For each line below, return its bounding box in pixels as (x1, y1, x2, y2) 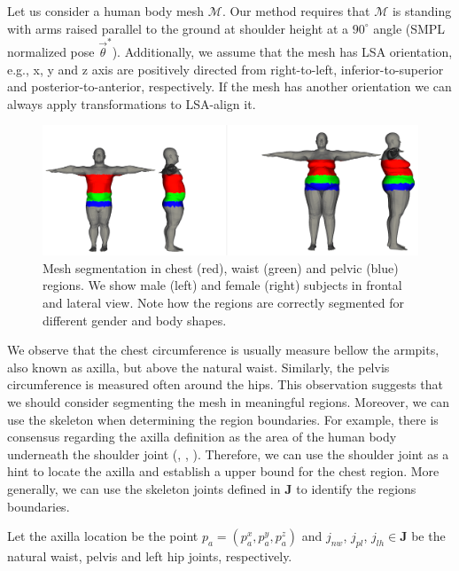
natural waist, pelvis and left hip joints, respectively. (7, 546, 292, 565)
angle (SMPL (373, 19, 446, 37)
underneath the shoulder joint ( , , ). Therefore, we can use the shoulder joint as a (7, 444, 449, 463)
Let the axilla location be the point (7, 527, 198, 545)
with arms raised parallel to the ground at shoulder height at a (7, 19, 349, 37)
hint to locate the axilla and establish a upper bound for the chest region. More (7, 462, 440, 481)
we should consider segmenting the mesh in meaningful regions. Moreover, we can (7, 393, 450, 411)
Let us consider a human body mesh (7, 2, 205, 20)
